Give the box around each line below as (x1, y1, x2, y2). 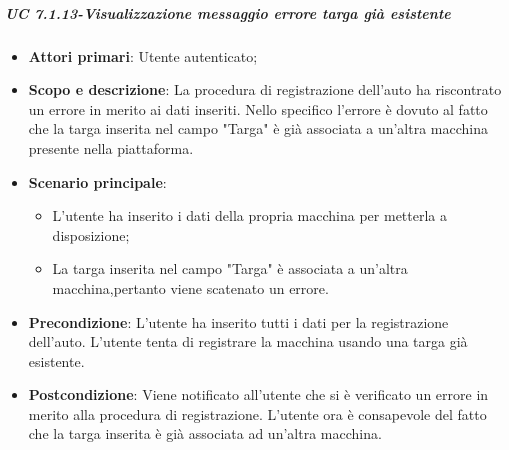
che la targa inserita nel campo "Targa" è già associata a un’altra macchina (28, 118, 489, 139)
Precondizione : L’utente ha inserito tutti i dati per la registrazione (28, 311, 449, 332)
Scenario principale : (28, 171, 167, 192)
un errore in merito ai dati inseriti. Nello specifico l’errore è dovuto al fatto (28, 98, 488, 119)
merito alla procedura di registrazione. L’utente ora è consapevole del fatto (28, 403, 487, 424)
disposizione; (52, 224, 130, 245)
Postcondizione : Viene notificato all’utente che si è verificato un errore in (28, 384, 489, 405)
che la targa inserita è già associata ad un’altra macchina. (28, 423, 382, 444)
